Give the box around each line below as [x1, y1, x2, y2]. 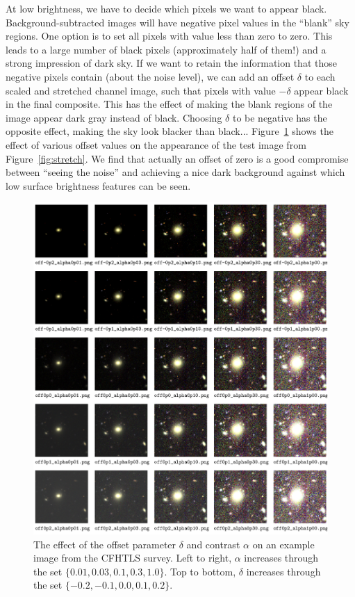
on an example [252, 537, 315, 551]
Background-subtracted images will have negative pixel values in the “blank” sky [6, 15, 349, 29]
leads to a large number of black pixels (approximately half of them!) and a [6, 42, 327, 56]
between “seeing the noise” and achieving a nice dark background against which [6, 165, 345, 179]
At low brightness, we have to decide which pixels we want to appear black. [6, 1, 327, 15]
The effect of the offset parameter [33, 537, 176, 551]
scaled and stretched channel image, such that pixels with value [6, 83, 276, 97]
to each [304, 69, 336, 83]
